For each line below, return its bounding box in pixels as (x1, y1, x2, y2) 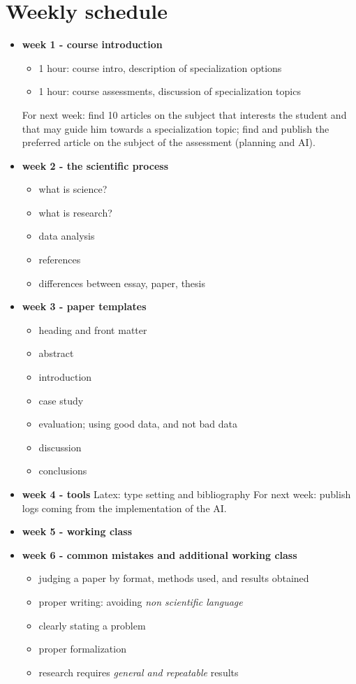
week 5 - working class (22, 524, 133, 539)
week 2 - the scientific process (22, 158, 169, 173)
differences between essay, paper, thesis (38, 275, 206, 290)
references (38, 252, 81, 267)
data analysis (38, 228, 95, 243)
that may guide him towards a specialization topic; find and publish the (22, 121, 329, 136)
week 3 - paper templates (22, 299, 147, 314)
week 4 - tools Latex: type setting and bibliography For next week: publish (22, 487, 351, 501)
